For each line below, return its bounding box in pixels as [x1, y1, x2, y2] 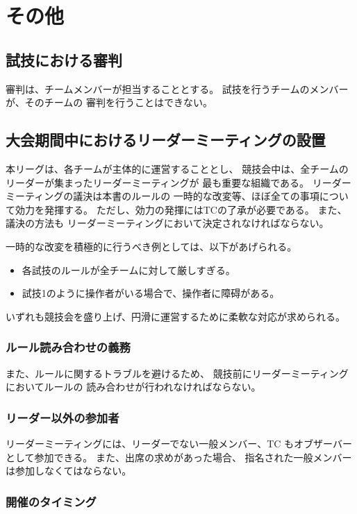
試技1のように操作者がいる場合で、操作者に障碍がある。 [22, 286, 280, 300]
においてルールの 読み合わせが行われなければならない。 [6, 379, 261, 394]
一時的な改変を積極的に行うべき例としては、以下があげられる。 [6, 239, 297, 253]
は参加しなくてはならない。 [6, 463, 132, 478]
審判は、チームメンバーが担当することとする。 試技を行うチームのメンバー [6, 81, 349, 96]
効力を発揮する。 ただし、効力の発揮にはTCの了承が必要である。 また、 [15, 202, 347, 216]
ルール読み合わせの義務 [6, 339, 131, 356]
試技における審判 [6, 49, 122, 70]
